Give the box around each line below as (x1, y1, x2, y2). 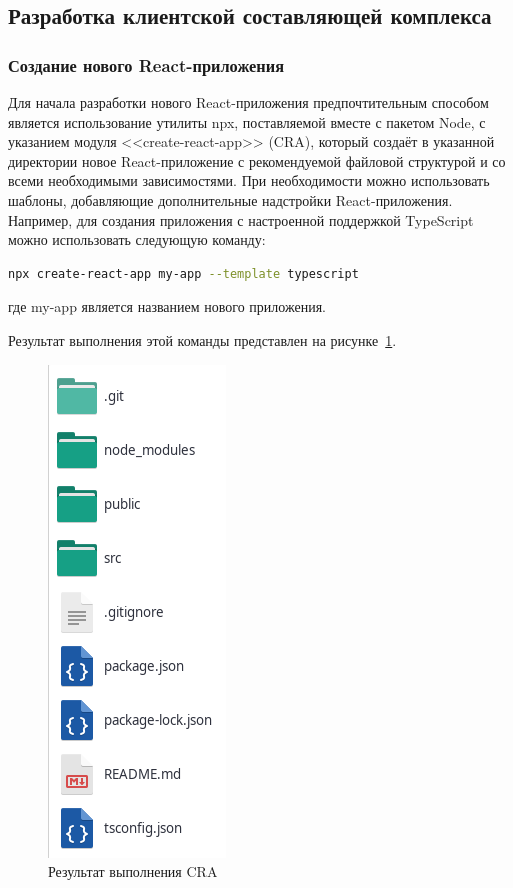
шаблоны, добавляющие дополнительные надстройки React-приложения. (8, 189, 453, 210)
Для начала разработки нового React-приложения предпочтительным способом (8, 92, 489, 112)
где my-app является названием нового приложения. (8, 296, 327, 317)
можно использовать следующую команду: (8, 229, 266, 250)
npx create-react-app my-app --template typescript (8, 266, 359, 281)
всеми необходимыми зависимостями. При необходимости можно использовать (8, 170, 490, 191)
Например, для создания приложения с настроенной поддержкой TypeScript (8, 209, 474, 230)
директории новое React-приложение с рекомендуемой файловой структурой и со (8, 150, 506, 171)
